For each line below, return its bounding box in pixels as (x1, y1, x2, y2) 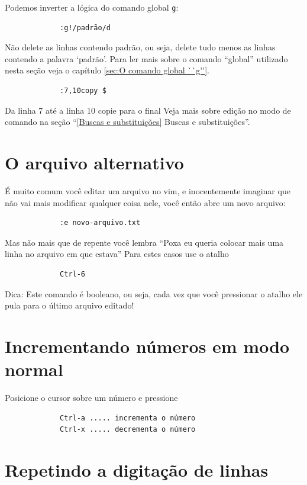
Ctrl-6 (60, 269, 86, 278)
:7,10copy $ (60, 86, 106, 95)
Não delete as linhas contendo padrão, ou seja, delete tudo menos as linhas (5, 41, 276, 53)
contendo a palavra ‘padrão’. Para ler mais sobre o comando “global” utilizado (5, 52, 288, 65)
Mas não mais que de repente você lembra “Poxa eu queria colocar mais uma (5, 236, 284, 248)
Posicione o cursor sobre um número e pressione (5, 391, 178, 403)
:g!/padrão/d (60, 23, 111, 32)
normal (5, 357, 63, 381)
